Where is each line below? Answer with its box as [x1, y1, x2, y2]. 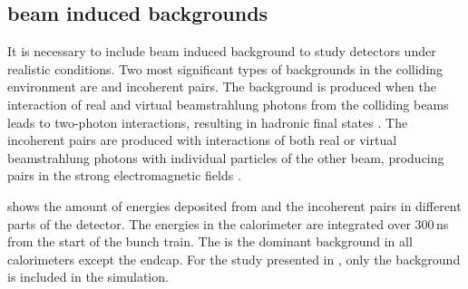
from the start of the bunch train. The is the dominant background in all [7, 232, 413, 251]
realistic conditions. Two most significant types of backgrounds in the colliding [7, 59, 444, 78]
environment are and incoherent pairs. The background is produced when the [7, 77, 436, 96]
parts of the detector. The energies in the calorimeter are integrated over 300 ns [7, 214, 449, 233]
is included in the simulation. [7, 267, 169, 286]
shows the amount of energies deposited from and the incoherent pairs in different [7, 196, 462, 215]
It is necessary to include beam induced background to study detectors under [7, 42, 436, 61]
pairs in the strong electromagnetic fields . [7, 166, 241, 185]
